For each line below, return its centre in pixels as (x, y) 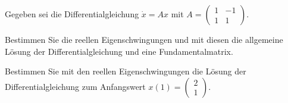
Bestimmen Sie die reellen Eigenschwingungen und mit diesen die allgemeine (144, 39)
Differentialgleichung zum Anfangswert (75, 86)
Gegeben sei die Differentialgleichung (72, 14)
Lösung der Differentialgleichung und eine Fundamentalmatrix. (119, 51)
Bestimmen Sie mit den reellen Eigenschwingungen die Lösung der (126, 71)
